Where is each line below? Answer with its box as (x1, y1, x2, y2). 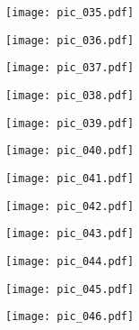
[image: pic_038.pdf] (5, 88, 135, 102)
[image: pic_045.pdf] (5, 282, 135, 296)
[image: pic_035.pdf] (5, 6, 135, 19)
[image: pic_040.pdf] (5, 144, 135, 158)
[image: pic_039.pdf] (5, 116, 135, 130)
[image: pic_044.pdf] (5, 254, 135, 268)
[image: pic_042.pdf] (5, 199, 135, 213)
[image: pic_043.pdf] (5, 227, 135, 241)
